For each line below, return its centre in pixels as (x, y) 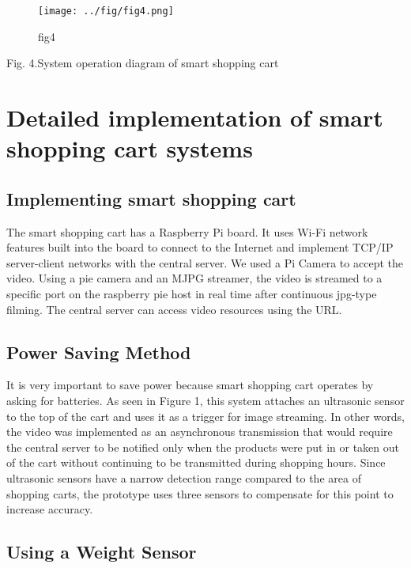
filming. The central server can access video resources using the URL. (174, 309)
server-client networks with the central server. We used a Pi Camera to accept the (205, 262)
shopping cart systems (130, 148)
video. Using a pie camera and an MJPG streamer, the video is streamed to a (194, 278)
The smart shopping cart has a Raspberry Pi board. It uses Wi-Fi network (187, 231)
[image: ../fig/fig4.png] (106, 11)
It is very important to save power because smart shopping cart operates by (190, 385)
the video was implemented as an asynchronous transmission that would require (200, 432)
